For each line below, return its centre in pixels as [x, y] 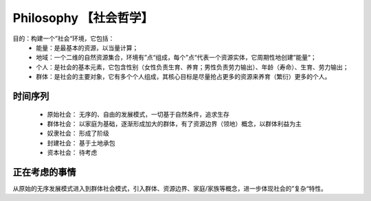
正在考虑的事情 [44, 172]
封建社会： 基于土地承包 [81, 143]
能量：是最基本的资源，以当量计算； [87, 47]
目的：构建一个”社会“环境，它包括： [64, 38]
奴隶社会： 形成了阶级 [78, 133]
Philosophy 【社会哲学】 [83, 18]
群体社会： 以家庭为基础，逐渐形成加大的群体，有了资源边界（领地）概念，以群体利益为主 [174, 123]
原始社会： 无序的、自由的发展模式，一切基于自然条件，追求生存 [138, 114]
